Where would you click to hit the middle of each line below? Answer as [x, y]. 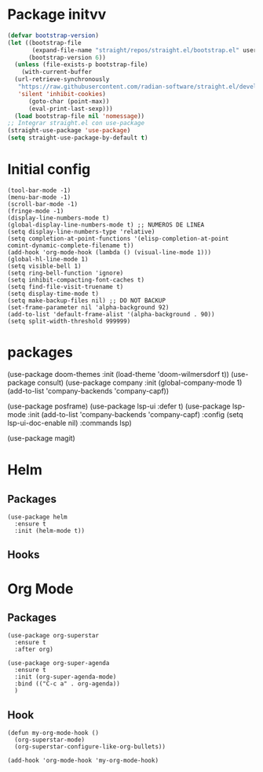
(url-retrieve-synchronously [62, 79]
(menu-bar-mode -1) [39, 198]
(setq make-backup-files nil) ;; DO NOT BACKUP [87, 301]
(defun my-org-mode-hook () [53, 733]
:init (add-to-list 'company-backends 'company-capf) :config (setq [136, 414]
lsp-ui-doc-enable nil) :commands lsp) [70, 423]
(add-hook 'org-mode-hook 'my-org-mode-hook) [83, 761]
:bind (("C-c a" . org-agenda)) [68, 684]
